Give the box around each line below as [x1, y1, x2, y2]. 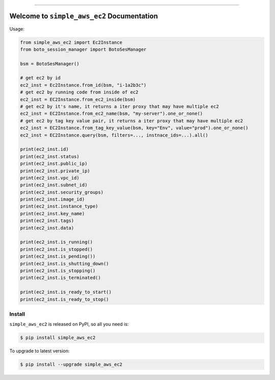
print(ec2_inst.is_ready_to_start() [20, 289, 112, 295]
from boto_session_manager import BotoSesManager [20, 46, 147, 52]
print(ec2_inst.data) [20, 225, 74, 231]
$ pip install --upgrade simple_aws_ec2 [20, 362, 122, 367]
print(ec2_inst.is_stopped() [20, 246, 93, 252]
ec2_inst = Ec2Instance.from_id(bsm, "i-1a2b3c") [20, 82, 147, 88]
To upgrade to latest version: [9, 348, 70, 354]
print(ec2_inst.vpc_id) [20, 175, 80, 181]
